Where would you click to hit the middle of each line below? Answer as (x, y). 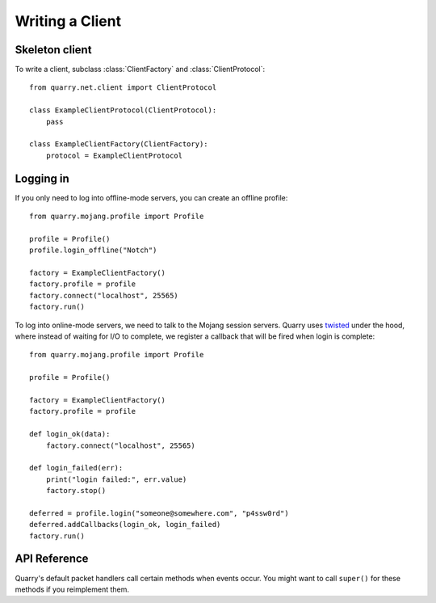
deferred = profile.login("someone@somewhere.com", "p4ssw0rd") (159, 513)
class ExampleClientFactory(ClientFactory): (119, 144)
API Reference (52, 559)
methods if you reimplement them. (72, 589)
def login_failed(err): (76, 468)
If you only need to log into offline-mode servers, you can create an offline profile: (151, 197)
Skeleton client (53, 50)
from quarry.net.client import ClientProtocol (123, 88)
